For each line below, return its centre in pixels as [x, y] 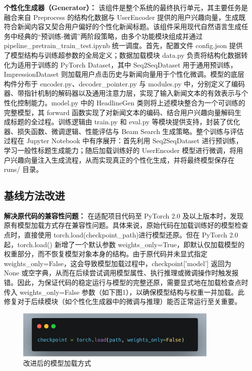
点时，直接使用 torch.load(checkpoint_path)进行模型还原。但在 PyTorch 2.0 [121, 235]
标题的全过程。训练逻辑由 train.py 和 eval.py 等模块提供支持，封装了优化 [125, 122]
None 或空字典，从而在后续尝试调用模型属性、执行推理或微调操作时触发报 [121, 273]
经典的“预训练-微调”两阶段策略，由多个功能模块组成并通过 [110, 36]
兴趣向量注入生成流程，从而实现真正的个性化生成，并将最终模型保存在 [122, 160]
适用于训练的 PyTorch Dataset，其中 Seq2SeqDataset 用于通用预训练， [127, 64]
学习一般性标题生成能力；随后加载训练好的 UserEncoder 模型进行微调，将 [120, 150]
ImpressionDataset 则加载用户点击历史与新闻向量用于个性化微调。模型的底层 [124, 74]
